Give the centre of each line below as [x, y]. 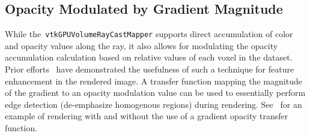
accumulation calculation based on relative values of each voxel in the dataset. [149, 57]
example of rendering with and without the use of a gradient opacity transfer [147, 116]
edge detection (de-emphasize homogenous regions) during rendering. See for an [153, 104]
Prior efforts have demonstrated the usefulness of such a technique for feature [150, 69]
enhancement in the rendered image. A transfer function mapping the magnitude [153, 81]
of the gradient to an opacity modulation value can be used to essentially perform [155, 93]
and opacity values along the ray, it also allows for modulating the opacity [141, 45]
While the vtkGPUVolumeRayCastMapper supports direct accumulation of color [149, 34]
